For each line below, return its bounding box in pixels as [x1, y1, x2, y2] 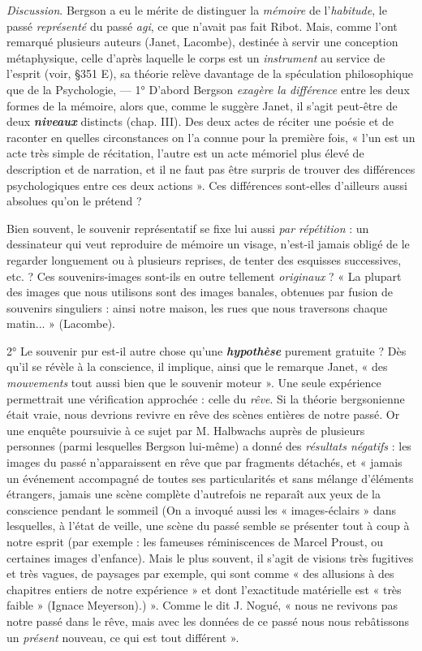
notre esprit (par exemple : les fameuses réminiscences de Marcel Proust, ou [6, 533, 384, 550]
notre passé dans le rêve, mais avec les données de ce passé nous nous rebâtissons [6, 612, 410, 629]
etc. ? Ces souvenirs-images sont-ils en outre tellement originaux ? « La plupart [6, 267, 402, 284]
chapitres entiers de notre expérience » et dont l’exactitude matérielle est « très [6, 580, 402, 597]
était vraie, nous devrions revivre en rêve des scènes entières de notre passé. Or [6, 406, 400, 423]
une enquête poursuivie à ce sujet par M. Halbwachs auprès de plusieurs [6, 421, 365, 438]
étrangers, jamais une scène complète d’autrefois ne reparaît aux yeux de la [6, 485, 381, 502]
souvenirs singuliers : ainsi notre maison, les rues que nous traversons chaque [6, 299, 388, 316]
